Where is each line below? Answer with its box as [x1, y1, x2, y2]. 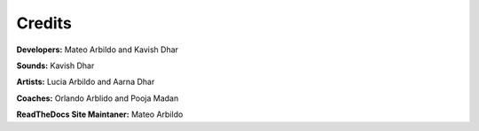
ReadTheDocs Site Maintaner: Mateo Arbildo [16, 109, 184, 119]
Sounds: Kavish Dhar [16, 60, 95, 71]
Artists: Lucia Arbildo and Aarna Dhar [16, 76, 155, 88]
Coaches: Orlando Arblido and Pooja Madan [16, 93, 179, 104]
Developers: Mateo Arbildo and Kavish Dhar [16, 44, 179, 55]
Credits [16, 13, 73, 33]
